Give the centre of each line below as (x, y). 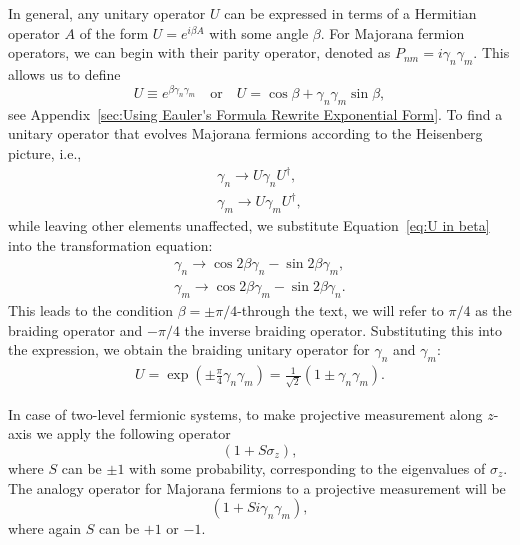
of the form (114, 32)
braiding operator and (75, 329)
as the (493, 310)
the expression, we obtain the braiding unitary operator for (189, 349)
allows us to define (64, 73)
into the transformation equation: (110, 244)
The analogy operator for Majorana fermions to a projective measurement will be (257, 487)
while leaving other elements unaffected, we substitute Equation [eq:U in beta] (249, 225)
